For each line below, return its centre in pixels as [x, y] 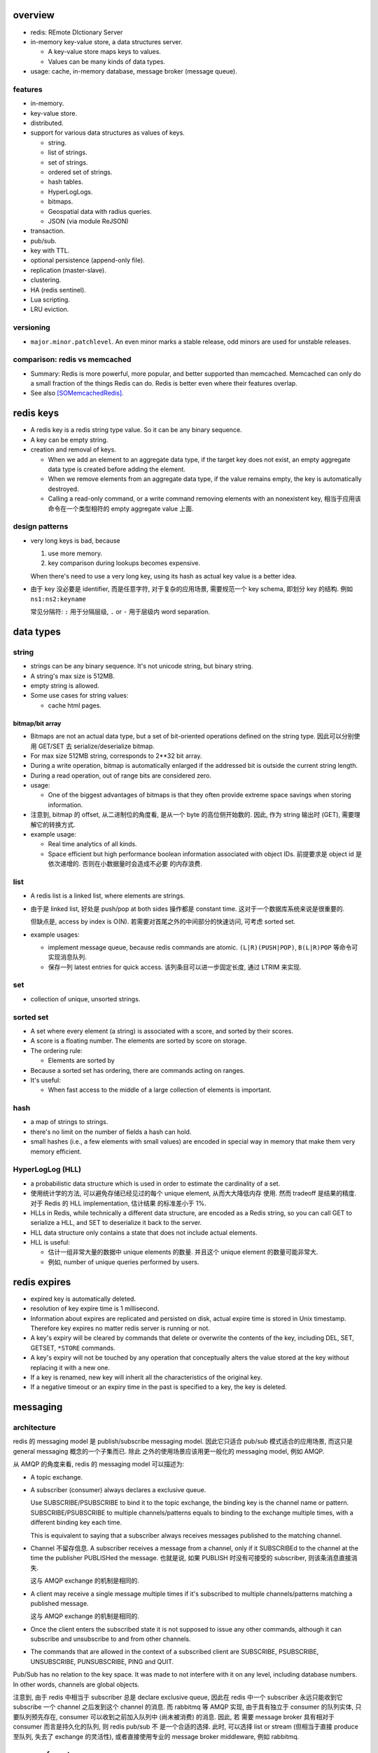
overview [34, 15]
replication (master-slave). [68, 270]
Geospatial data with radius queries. [100, 211]
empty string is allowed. [65, 685]
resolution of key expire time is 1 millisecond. [95, 1308]
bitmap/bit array [37, 723]
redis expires [42, 1282]
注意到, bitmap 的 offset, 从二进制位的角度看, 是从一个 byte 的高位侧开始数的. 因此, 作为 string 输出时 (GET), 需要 [192, 815]
